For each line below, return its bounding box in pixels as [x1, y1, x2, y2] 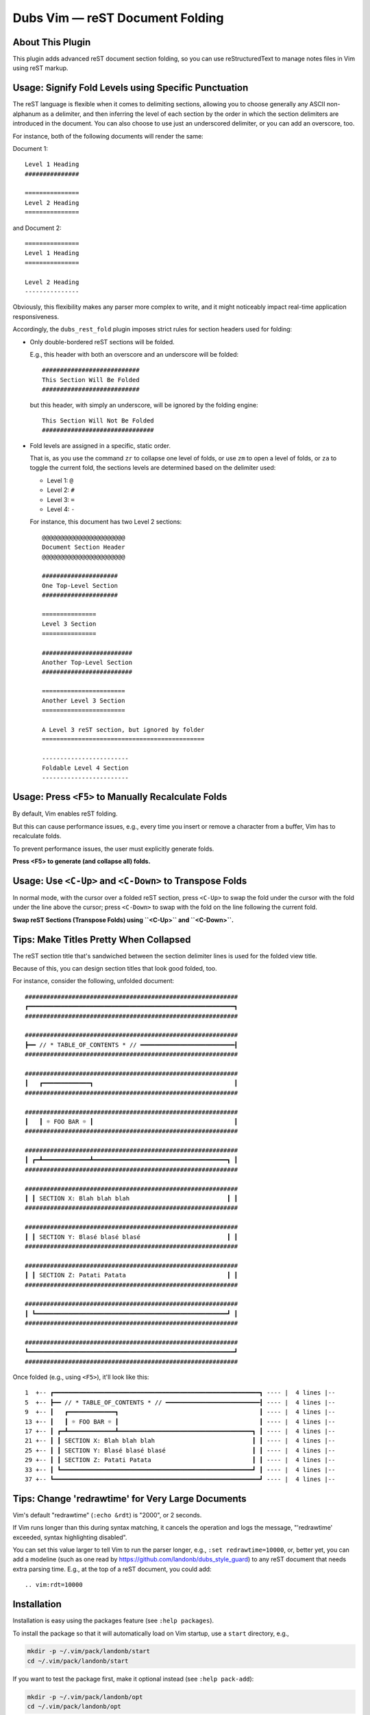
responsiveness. [12, 312, 60, 320]
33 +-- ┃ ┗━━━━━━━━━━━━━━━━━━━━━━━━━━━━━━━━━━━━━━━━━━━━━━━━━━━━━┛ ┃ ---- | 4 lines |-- [25, 1465, 336, 1474]
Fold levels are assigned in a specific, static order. [29, 441, 171, 449]
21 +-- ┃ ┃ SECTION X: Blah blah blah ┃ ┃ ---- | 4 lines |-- [25, 1437, 336, 1445]
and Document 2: [12, 224, 62, 232]
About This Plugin [12, 36, 91, 48]
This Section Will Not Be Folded [42, 416, 154, 425]
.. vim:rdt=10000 [25, 1581, 83, 1589]
